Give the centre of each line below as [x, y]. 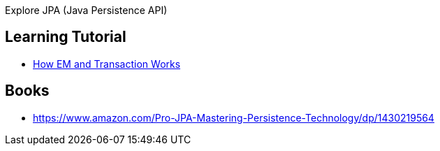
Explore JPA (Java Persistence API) [86, 10]
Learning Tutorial [66, 37]
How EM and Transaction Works [107, 64]
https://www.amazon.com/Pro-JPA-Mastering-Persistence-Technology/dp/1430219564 [234, 117]
